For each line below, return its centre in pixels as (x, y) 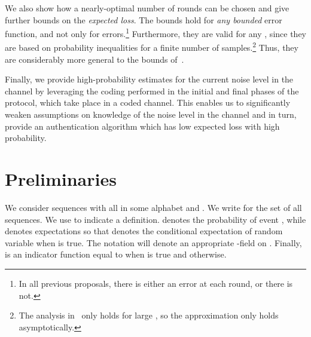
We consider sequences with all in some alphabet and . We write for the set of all (153, 207)
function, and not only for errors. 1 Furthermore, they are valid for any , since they (155, 33)
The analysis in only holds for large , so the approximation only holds (149, 315)
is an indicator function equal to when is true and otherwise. (116, 254)
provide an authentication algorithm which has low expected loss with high (142, 126)
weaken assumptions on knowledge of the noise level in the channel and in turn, (151, 114)
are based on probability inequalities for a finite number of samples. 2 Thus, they (152, 47)
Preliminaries (61, 179)
